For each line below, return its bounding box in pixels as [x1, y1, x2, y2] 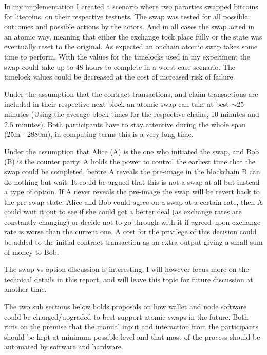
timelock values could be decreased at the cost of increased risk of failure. [4, 71, 235, 82]
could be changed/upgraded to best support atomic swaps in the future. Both [4, 311, 249, 322]
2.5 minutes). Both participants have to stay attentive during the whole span [4, 119, 246, 129]
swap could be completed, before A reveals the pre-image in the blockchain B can [4, 166, 260, 176]
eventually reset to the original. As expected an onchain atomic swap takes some [4, 41, 258, 52]
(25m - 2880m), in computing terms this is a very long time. [4, 129, 194, 140]
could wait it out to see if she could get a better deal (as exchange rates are [4, 206, 242, 217]
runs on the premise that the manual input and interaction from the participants [4, 321, 259, 332]
